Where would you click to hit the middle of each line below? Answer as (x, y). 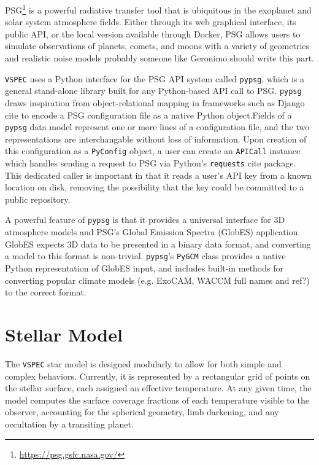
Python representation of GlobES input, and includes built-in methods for (144, 268)
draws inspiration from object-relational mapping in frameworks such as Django (155, 102)
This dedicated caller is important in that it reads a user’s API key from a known (159, 175)
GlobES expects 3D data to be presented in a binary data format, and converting (158, 244)
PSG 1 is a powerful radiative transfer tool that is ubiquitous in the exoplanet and (158, 9)
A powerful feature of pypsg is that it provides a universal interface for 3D (145, 220)
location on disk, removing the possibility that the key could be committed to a (155, 187)
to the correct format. (46, 292)
